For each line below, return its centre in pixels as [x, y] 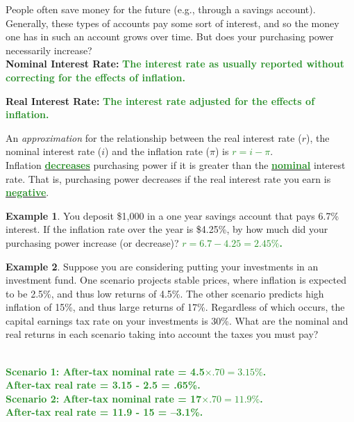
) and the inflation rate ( [158, 151]
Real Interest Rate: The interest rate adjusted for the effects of [160, 100]
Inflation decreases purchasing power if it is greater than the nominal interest [176, 164]
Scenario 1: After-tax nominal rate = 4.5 [105, 371]
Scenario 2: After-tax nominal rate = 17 [104, 398]
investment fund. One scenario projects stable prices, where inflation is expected [176, 280]
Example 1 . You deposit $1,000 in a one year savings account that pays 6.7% [172, 215]
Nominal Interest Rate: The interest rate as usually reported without [175, 64]
